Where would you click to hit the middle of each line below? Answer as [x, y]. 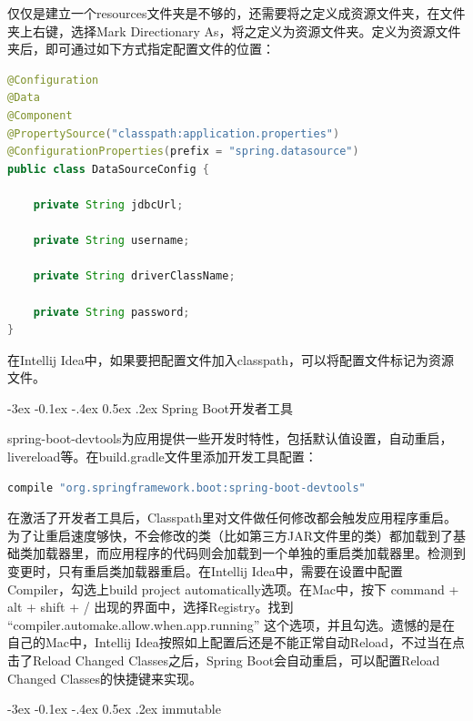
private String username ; [111, 241]
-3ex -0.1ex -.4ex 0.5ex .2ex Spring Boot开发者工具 [151, 407]
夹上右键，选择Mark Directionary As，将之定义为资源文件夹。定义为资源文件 [234, 30]
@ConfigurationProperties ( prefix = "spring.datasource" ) [183, 152]
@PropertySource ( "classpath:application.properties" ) [174, 133]
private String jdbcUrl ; [108, 204]
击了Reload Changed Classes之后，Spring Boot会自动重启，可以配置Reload [224, 660]
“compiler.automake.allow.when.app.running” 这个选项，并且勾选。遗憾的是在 [231, 624]
